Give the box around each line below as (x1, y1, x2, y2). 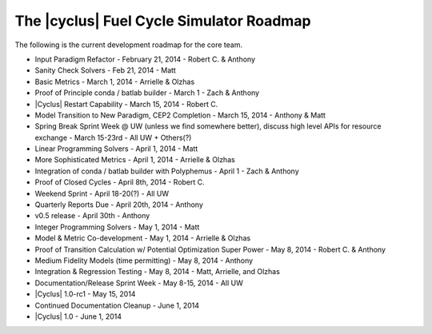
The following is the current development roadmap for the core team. (14, 40, 243, 50)
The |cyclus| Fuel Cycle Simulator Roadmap (14, 12, 311, 30)
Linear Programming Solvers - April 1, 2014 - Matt (34, 144, 198, 153)
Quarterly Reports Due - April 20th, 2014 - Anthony (34, 200, 204, 209)
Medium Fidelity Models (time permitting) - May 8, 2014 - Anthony (34, 256, 254, 265)
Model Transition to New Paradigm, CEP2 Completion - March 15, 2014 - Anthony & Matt (34, 110, 326, 120)
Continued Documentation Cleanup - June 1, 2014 (34, 300, 200, 310)
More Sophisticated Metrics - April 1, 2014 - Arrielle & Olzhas (34, 155, 235, 165)
